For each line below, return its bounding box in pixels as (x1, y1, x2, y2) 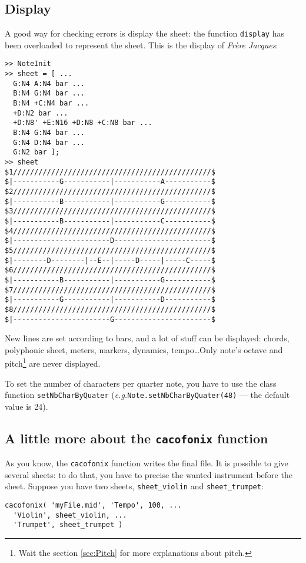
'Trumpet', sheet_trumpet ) (13, 521, 123, 529)
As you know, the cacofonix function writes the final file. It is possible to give (5, 457, 288, 469)
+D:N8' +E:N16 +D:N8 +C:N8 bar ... (13, 118, 152, 127)
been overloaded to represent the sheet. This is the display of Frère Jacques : (5, 38, 278, 51)
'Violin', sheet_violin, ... (13, 511, 127, 519)
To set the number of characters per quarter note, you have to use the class (5, 377, 277, 389)
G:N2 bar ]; (13, 148, 60, 157)
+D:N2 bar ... (13, 108, 68, 117)
